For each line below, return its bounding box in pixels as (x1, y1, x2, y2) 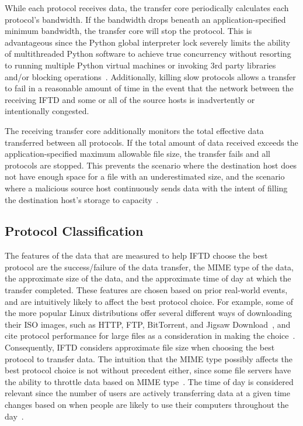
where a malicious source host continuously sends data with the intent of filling (5, 181, 288, 194)
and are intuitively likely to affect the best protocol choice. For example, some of (5, 295, 293, 307)
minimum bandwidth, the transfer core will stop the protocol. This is (5, 25, 252, 37)
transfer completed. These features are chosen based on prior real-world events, (5, 284, 288, 296)
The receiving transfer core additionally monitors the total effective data (5, 124, 264, 136)
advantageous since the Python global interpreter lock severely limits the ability (5, 36, 291, 48)
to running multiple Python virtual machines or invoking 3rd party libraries (5, 59, 276, 71)
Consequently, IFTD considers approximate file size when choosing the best (5, 341, 275, 353)
